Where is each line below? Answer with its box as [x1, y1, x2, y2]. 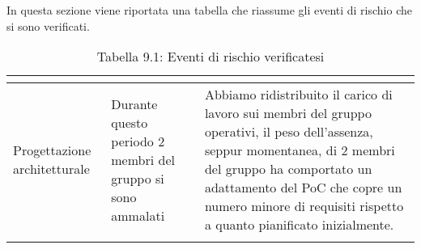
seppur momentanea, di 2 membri [204, 141, 395, 160]
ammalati [111, 205, 165, 225]
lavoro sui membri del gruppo [204, 103, 372, 123]
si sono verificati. [6, 17, 90, 34]
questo [111, 112, 148, 132]
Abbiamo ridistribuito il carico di [204, 85, 393, 104]
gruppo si [111, 168, 164, 188]
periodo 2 [111, 131, 165, 150]
